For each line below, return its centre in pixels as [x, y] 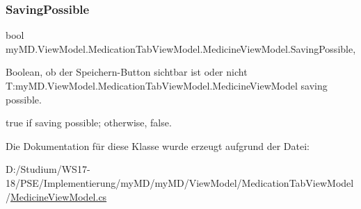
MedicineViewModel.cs [59, 196]
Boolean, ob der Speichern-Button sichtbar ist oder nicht [127, 72]
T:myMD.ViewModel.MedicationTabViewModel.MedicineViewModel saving [167, 85]
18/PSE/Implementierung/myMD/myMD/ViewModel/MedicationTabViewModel [180, 182]
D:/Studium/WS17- [48, 169]
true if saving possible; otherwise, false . [89, 123]
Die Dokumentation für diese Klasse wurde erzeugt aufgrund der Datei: [158, 145]
